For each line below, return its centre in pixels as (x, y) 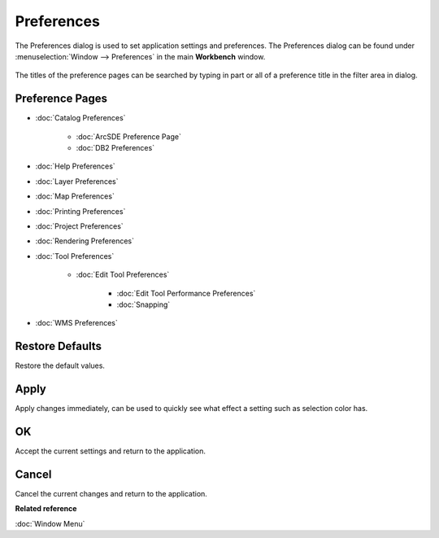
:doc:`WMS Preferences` (76, 323)
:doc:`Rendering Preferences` (85, 241)
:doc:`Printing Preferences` (80, 211)
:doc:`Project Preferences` (79, 226)
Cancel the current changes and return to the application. (111, 493)
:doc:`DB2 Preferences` (115, 148)
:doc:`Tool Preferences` (75, 256)
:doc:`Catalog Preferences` (80, 118)
